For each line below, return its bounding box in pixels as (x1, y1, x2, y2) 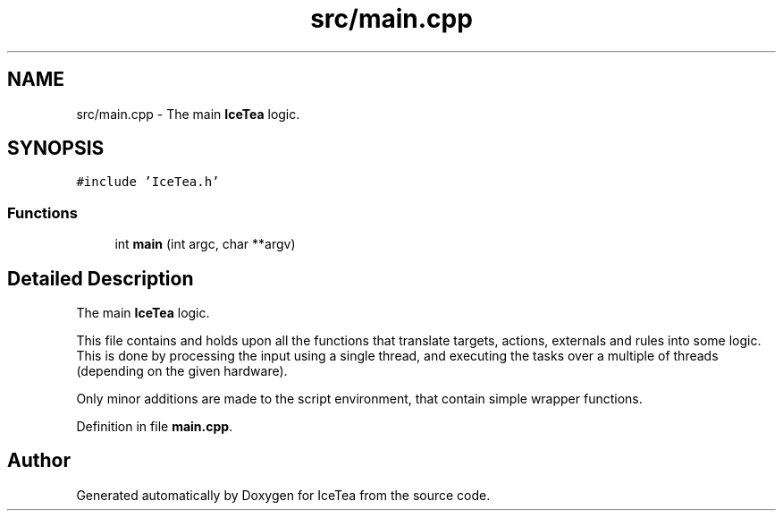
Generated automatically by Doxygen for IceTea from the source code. (76, 487, 491, 503)
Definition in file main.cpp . (76, 419, 233, 435)
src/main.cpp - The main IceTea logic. (76, 106, 300, 122)
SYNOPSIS (7, 137, 105, 160)
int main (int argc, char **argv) (114, 236, 296, 252)
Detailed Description (7, 267, 194, 290)
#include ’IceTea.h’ (76, 174, 220, 190)
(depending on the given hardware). (76, 363, 288, 379)
